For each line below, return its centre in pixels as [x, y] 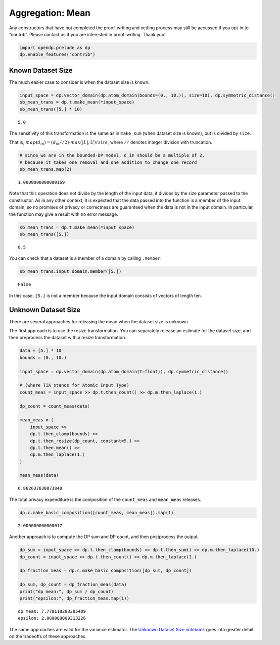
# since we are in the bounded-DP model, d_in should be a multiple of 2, [112, 155]
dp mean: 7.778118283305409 [52, 611]
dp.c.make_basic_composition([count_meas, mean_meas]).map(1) [96, 513]
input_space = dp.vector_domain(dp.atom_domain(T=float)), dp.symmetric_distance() [124, 372]
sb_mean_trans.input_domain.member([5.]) [70, 272]
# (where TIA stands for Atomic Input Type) [74, 385]
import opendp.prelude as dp [55, 48]
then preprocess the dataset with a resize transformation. [68, 338]
